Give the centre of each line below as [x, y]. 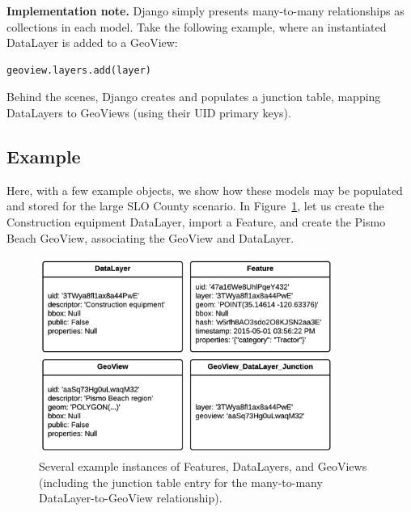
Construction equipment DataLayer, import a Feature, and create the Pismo [196, 221]
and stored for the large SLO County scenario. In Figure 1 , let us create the [195, 206]
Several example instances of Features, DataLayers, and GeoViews [203, 466]
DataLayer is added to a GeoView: [92, 42]
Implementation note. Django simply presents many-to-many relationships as [205, 11]
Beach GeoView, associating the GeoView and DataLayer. [150, 237]
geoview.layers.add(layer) [79, 70]
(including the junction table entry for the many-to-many [181, 482]
